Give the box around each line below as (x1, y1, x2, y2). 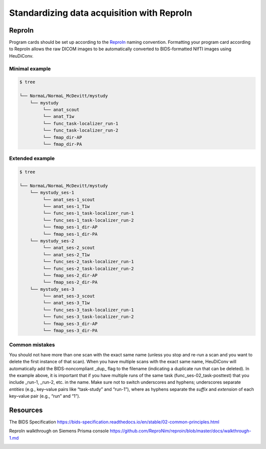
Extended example (9, 155, 55, 162)
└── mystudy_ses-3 (30, 286, 74, 292)
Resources (9, 406, 43, 414)
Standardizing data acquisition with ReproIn (9, 7, 192, 18)
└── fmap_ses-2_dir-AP (42, 273, 98, 278)
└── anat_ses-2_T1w (42, 252, 90, 257)
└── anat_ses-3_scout (42, 293, 96, 299)
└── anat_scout (42, 106, 80, 112)
